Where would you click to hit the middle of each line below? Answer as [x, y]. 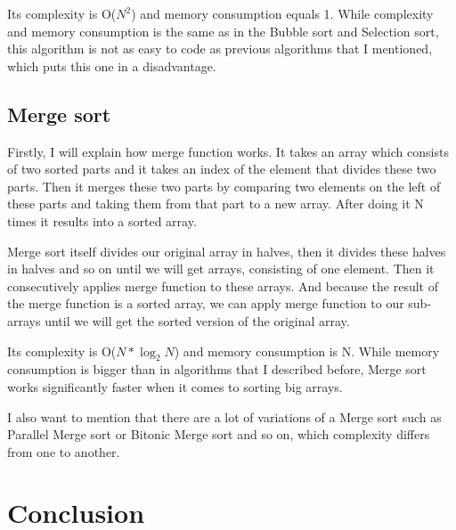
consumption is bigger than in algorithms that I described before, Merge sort [217, 369]
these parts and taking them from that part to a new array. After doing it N [216, 204]
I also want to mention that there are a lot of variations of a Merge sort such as [224, 416]
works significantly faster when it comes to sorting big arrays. [175, 386]
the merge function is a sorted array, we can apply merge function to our [206, 303]
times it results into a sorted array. [102, 220]
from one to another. [64, 451]
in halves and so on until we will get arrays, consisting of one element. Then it [221, 269]
